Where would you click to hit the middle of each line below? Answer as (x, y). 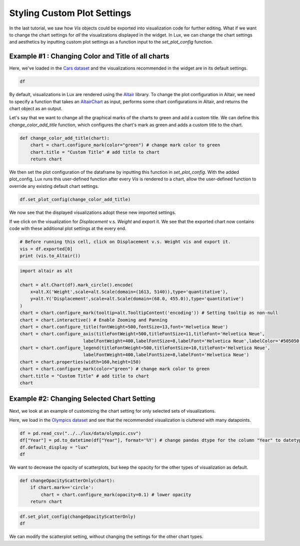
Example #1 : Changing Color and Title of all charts (89, 56)
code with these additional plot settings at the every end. (68, 228)
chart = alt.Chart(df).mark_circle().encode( (76, 285)
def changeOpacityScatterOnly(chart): (67, 481)
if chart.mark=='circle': (62, 488)
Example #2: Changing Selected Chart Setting (82, 399)
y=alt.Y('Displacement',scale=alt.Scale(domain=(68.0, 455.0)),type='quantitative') (137, 299)
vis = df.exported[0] (46, 249)
